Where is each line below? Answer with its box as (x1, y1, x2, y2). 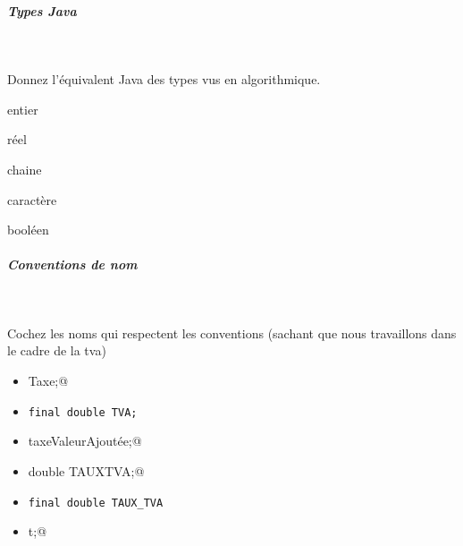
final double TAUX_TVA (28, 496, 164, 509)
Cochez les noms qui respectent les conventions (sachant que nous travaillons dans (7, 323, 457, 342)
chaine (7, 159, 42, 178)
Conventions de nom (7, 255, 138, 274)
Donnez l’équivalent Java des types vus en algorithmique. (7, 70, 321, 89)
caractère (7, 190, 57, 209)
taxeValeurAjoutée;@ (28, 431, 142, 450)
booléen (7, 220, 49, 239)
